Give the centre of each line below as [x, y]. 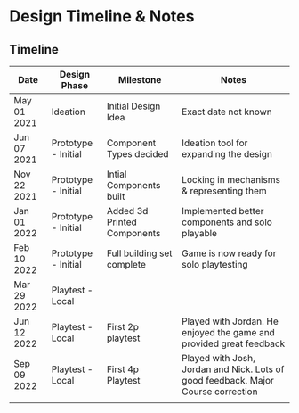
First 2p [123, 327]
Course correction [220, 392]
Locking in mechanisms [231, 180]
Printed [122, 222]
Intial [117, 174]
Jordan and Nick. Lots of [233, 369]
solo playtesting [215, 264]
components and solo [227, 222]
